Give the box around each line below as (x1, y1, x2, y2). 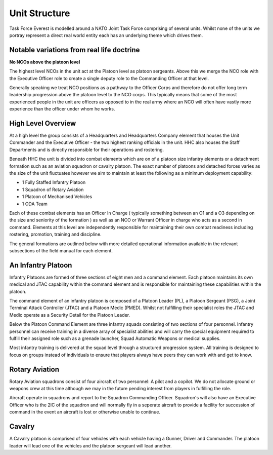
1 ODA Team (22, 201, 48, 207)
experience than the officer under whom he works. (9, 106, 115, 112)
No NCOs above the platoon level (9, 59, 80, 65)
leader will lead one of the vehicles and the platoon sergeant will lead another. (9, 442, 172, 448)
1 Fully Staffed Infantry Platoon (22, 179, 86, 185)
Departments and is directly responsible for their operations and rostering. (9, 146, 164, 153)
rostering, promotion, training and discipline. (9, 231, 102, 238)
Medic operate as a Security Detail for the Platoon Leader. (9, 312, 130, 318)
